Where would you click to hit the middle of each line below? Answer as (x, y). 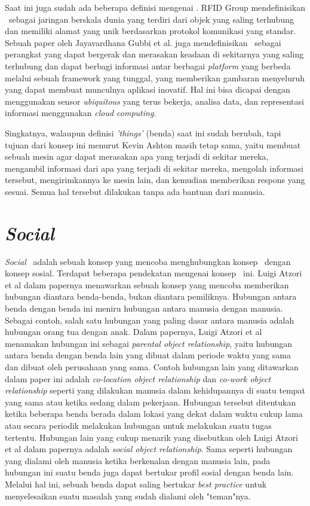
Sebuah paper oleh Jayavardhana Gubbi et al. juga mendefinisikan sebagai (143, 42)
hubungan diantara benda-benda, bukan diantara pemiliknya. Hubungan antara (151, 296)
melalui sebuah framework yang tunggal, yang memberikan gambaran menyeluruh (155, 77)
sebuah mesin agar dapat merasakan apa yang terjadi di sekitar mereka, (137, 156)
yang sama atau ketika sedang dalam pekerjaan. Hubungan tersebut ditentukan (151, 402)
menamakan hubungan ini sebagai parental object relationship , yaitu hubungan (148, 343)
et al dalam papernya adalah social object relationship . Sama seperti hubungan (149, 449)
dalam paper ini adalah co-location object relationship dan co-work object (138, 378)
